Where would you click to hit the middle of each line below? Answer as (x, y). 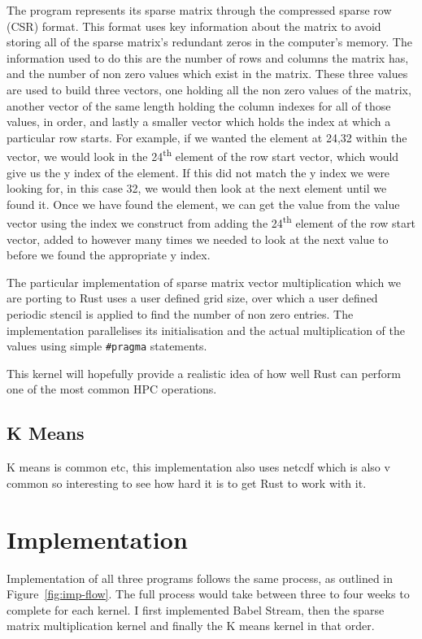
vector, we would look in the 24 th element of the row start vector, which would (203, 155)
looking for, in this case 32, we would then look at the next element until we (197, 188)
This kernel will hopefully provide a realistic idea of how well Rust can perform (204, 373)
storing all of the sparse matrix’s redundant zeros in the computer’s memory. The (209, 42)
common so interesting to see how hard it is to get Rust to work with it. (187, 483)
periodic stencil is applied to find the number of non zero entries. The (180, 314)
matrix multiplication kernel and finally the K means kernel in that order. (191, 626)
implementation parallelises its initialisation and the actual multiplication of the (206, 330)
